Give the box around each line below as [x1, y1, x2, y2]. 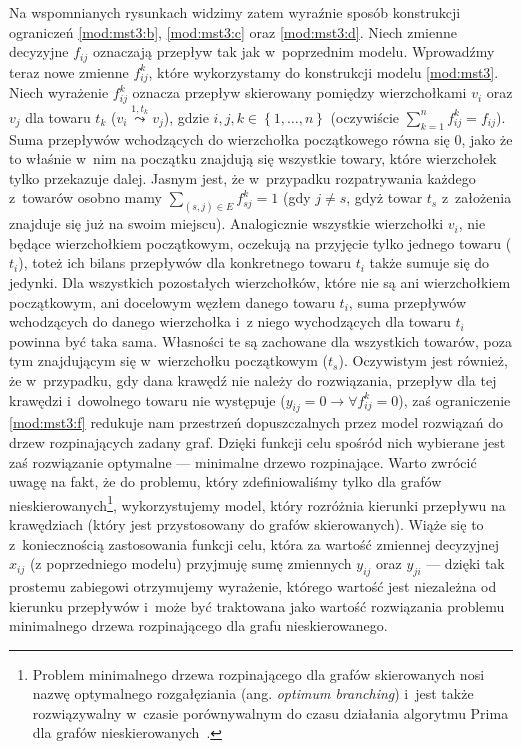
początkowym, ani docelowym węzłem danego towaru [9, 291, 335, 312]
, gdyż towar [346, 187, 423, 208]
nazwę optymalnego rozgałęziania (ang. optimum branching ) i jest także [32, 683, 474, 704]
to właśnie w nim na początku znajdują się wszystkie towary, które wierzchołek [9, 148, 497, 169]
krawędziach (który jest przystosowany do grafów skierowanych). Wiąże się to [9, 513, 484, 534]
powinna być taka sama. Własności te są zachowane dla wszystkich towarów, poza [9, 330, 512, 351]
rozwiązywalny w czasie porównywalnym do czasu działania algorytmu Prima [32, 702, 509, 723]
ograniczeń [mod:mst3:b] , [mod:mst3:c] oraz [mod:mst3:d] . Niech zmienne [9, 21, 457, 42]
